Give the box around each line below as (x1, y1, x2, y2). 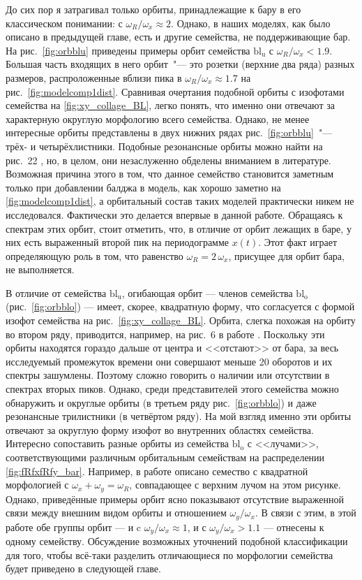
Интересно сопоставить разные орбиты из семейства (6, 436, 229, 451)
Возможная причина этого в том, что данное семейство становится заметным (6, 166, 334, 181)
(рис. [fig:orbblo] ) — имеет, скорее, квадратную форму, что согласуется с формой (6, 299, 355, 314)
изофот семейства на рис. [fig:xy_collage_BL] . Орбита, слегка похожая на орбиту (6, 313, 356, 328)
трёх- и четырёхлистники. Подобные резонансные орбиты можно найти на (6, 138, 323, 153)
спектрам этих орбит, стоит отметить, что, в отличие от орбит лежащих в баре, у (6, 221, 352, 235)
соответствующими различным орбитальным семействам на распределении (6, 450, 325, 464)
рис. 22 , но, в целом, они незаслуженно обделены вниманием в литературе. (6, 152, 331, 167)
